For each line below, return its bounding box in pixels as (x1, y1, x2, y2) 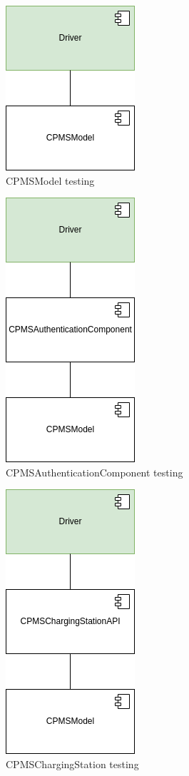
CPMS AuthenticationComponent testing (6, 464, 183, 479)
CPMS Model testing (6, 173, 95, 188)
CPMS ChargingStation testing (6, 756, 139, 771)
